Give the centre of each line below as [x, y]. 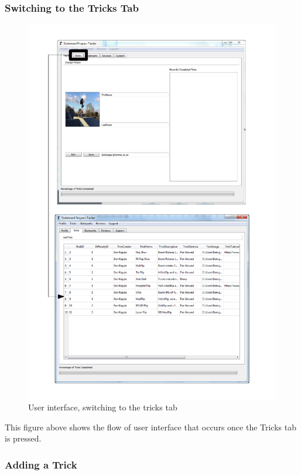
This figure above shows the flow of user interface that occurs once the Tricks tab [150, 427]
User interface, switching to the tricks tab [103, 407]
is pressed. [23, 438]
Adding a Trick [41, 464]
